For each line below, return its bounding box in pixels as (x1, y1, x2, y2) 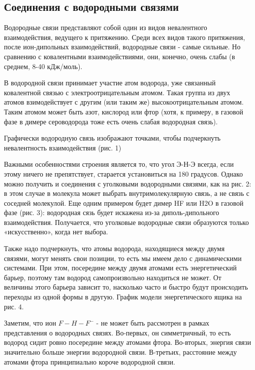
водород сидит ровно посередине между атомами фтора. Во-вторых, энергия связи (4, 337, 252, 347)
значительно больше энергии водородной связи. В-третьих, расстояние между (4, 347, 237, 357)
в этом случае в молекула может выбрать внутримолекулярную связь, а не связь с (4, 188, 250, 198)
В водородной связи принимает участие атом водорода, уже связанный (4, 77, 216, 88)
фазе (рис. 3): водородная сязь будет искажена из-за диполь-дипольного (4, 207, 220, 218)
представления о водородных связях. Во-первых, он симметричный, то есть (4, 327, 231, 337)
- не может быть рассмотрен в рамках (96, 318, 210, 328)
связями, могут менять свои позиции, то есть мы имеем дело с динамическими (4, 253, 242, 263)
